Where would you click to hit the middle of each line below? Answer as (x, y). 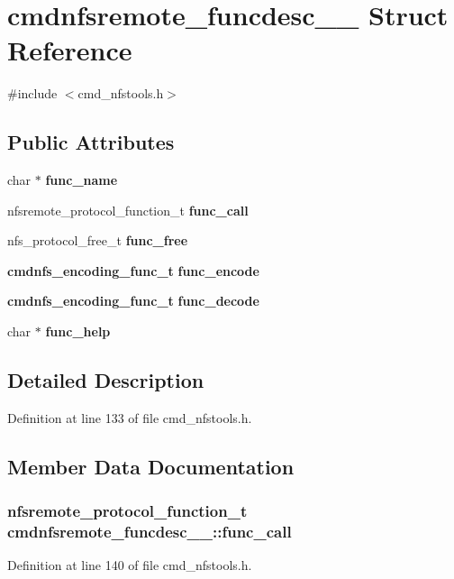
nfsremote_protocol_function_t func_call (128, 210)
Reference (70, 50)
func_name (82, 180)
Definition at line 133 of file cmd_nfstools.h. (130, 417)
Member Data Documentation (151, 466)
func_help (78, 331)
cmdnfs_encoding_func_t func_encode (133, 270)
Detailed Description (106, 380)
